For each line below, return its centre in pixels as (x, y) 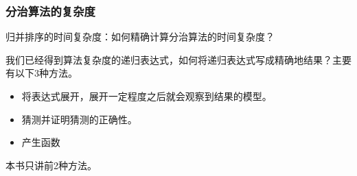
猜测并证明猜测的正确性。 (79, 119)
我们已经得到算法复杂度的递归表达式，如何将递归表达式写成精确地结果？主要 (178, 59)
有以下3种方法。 (42, 73)
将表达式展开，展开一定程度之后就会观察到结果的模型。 (147, 96)
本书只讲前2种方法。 (51, 165)
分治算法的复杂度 (50, 11)
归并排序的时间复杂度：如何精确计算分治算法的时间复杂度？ (140, 37)
